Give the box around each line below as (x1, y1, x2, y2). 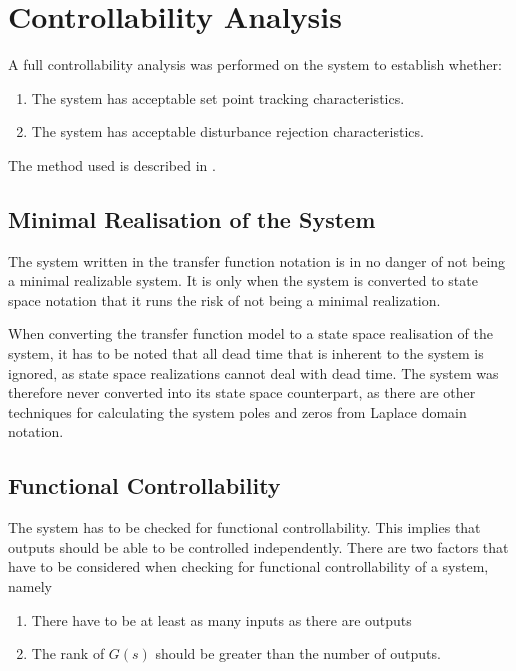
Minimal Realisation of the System (8, 203, 376, 234)
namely (8, 576, 52, 597)
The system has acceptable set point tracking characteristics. (31, 87, 405, 108)
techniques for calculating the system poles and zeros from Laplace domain (8, 401, 467, 422)
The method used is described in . (8, 154, 216, 175)
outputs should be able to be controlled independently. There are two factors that (8, 536, 509, 557)
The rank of (31, 643, 105, 664)
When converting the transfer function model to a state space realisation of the (8, 323, 494, 344)
